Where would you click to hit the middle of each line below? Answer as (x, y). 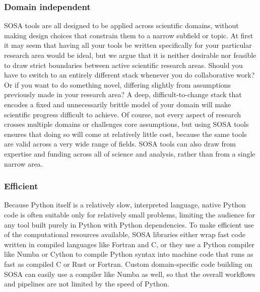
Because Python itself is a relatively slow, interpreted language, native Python (125, 205)
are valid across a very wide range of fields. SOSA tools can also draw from (120, 144)
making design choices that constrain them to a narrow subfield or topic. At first (129, 35)
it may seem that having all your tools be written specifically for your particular (128, 45)
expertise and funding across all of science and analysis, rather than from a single (130, 153)
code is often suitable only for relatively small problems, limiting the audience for (130, 214)
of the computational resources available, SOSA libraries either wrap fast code (125, 234)
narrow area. (23, 163)
